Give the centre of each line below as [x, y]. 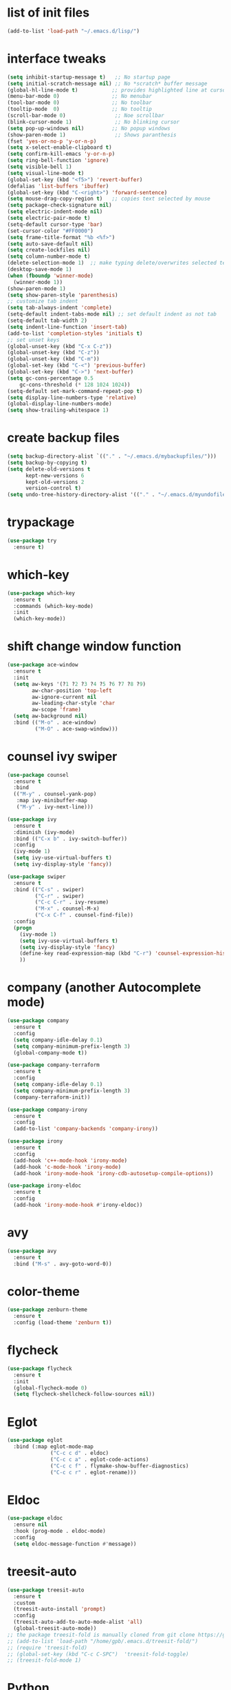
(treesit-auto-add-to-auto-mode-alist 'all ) [78, 1622]
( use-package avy [32, 1251]
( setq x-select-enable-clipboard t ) [59, 147]
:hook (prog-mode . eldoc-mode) [60, 1531]
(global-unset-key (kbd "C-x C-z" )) [59, 346]
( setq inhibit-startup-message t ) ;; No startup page [89, 77]
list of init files [48, 13]
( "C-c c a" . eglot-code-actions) [100, 1459]
